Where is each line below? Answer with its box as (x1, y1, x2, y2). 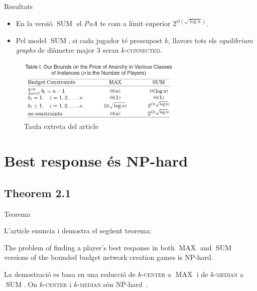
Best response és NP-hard (4, 151, 188, 171)
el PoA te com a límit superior (76, 18, 171, 29)
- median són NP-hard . (77, 278, 148, 289)
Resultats (4, 1, 33, 11)
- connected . (124, 45, 162, 55)
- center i (43, 278, 72, 289)
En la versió (16, 18, 53, 29)
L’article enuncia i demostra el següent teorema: (4, 225, 152, 236)
